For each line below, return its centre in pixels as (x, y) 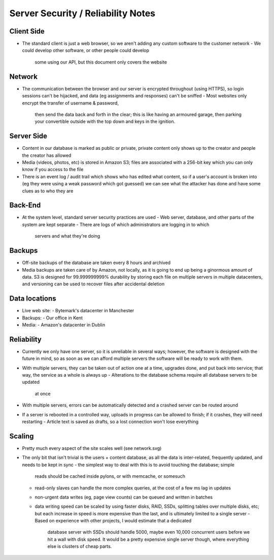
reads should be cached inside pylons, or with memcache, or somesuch (110, 476)
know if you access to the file (53, 170)
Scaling (22, 436)
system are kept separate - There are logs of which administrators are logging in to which (116, 224)
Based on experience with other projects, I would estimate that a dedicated (113, 521)
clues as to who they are (48, 191)
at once (43, 393)
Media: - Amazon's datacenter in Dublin (64, 325)
